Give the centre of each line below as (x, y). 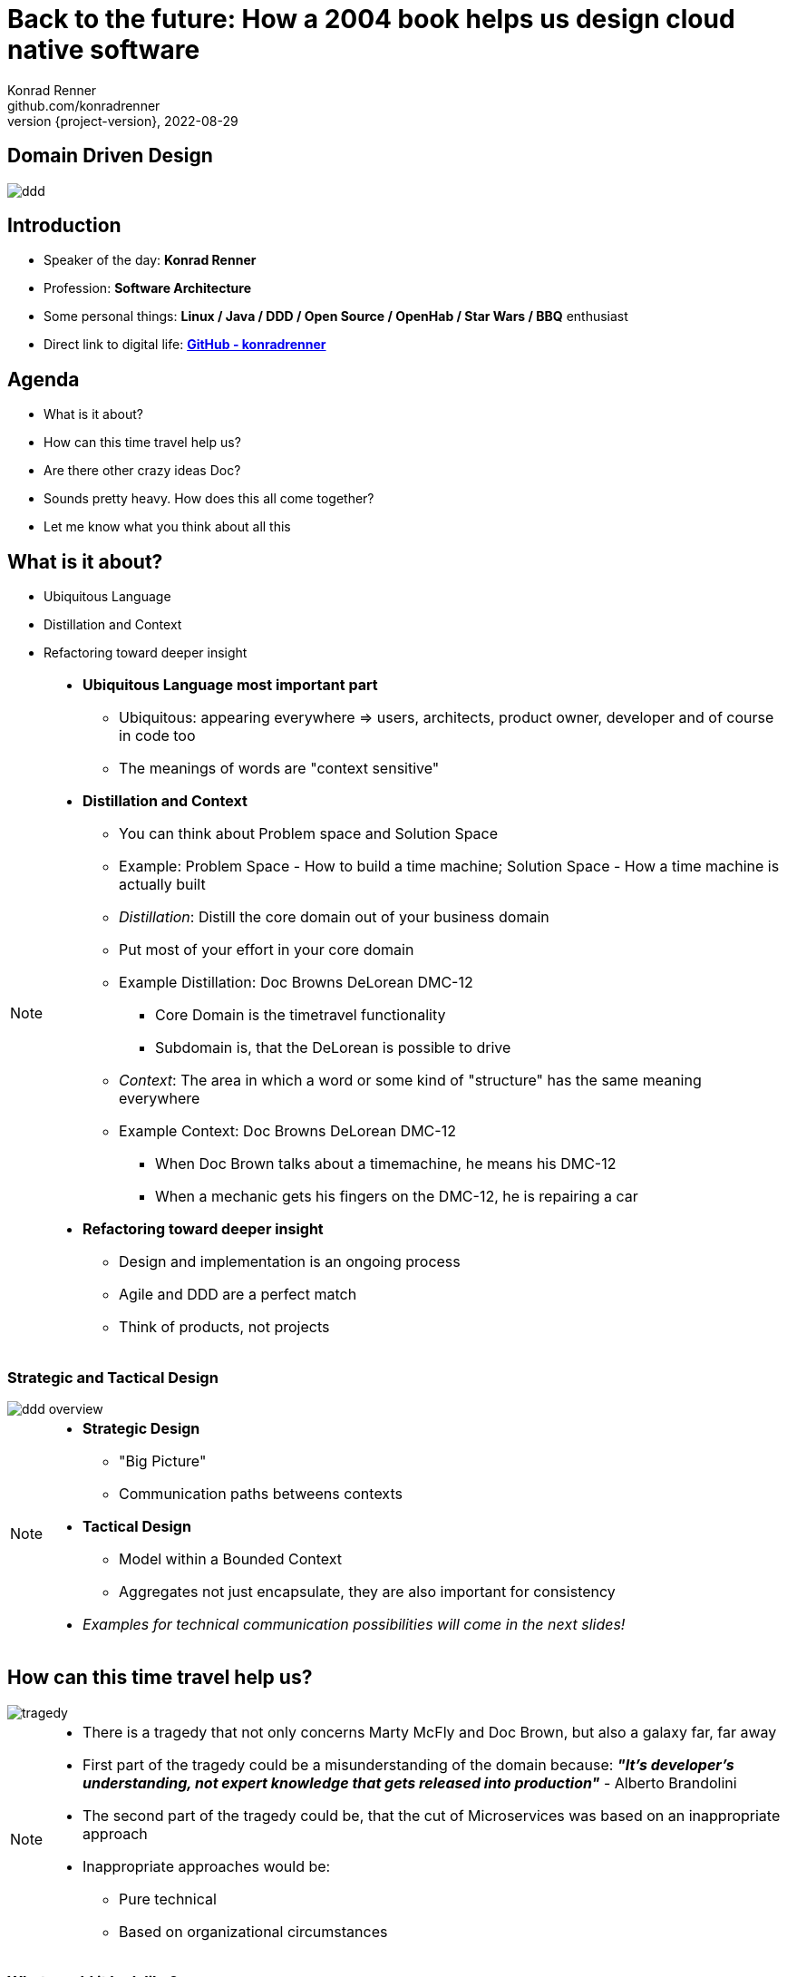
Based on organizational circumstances (253, 1931)
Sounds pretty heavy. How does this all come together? (209, 499)
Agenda (44, 379)
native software (104, 50)
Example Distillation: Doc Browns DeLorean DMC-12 (296, 983)
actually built (162, 885)
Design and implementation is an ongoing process (290, 1262)
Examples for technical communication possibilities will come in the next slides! (354, 1624)
